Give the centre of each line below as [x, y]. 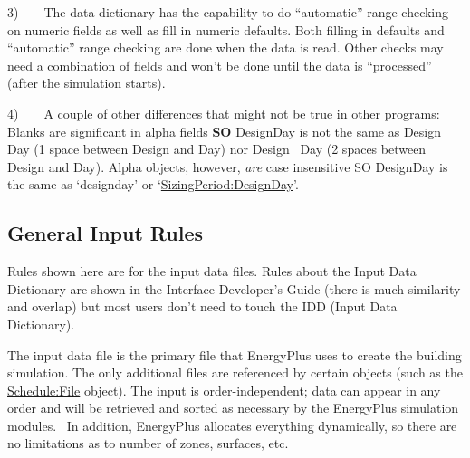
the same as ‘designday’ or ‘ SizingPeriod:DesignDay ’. [153, 184]
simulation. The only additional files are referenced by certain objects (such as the [235, 372]
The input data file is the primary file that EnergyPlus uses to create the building [235, 354]
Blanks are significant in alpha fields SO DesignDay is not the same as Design [224, 131]
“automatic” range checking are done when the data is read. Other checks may [225, 48]
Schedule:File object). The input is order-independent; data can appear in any [224, 390]
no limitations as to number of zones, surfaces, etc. [148, 443]
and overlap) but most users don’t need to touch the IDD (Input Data [202, 306]
